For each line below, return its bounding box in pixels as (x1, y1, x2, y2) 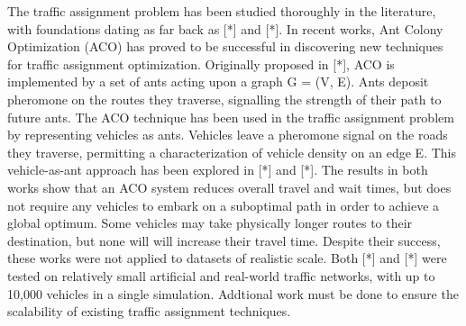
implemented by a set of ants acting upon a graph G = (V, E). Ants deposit (7, 72, 429, 91)
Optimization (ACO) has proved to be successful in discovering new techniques (7, 37, 443, 56)
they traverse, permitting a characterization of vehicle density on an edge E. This (7, 142, 456, 161)
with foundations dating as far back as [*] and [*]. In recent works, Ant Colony (7, 19, 443, 38)
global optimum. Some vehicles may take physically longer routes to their (7, 213, 413, 232)
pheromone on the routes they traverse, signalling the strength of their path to (7, 89, 442, 108)
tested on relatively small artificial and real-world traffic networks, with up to (7, 266, 435, 285)
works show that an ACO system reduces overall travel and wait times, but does (7, 177, 452, 196)
